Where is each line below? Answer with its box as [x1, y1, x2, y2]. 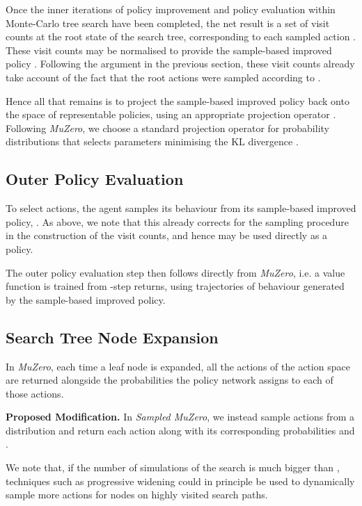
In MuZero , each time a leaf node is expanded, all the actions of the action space [6, 359, 350, 373]
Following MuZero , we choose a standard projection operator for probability [6, 120, 329, 135]
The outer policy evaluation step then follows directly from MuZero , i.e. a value [6, 265, 345, 279]
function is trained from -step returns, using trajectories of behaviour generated [6, 279, 345, 293]
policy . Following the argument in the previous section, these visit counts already [6, 56, 355, 71]
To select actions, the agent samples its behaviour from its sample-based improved [6, 201, 356, 215]
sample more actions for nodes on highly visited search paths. [6, 487, 268, 502]
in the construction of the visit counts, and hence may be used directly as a [6, 228, 328, 243]
